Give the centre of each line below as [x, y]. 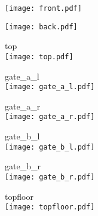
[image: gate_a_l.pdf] [50, 87]
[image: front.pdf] [43, 8]
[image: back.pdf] [41, 27]
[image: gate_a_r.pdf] [50, 117]
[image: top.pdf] [39, 57]
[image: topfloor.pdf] [50, 207]
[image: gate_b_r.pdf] [50, 177]
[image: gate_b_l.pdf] [50, 147]
